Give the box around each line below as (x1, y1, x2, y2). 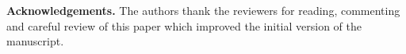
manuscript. (6, 33, 64, 49)
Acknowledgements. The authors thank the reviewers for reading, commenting (6, 2, 400, 18)
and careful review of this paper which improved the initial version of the (6, 17, 362, 34)
